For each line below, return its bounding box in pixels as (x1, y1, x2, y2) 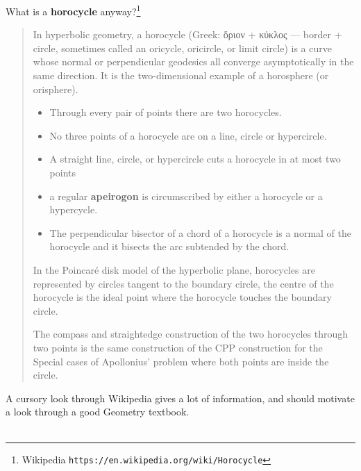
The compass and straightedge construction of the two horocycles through (33, 327, 348, 341)
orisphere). (33, 81, 78, 96)
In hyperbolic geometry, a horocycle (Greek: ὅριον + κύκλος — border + (33, 27, 342, 42)
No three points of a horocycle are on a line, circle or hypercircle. (49, 128, 327, 142)
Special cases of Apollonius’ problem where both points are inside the (33, 354, 329, 368)
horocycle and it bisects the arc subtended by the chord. (49, 239, 289, 254)
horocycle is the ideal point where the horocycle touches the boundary (33, 290, 332, 304)
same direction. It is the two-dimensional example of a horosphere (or (33, 68, 329, 83)
